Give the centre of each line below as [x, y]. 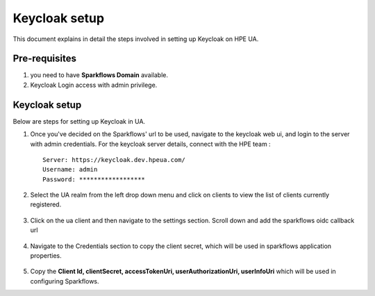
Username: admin [70, 170]
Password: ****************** [94, 179]
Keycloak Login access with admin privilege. [94, 85]
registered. [46, 204]
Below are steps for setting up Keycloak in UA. [79, 121]
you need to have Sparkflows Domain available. [99, 75]
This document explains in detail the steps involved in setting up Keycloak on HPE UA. [136, 39]
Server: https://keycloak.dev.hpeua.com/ [114, 159]
